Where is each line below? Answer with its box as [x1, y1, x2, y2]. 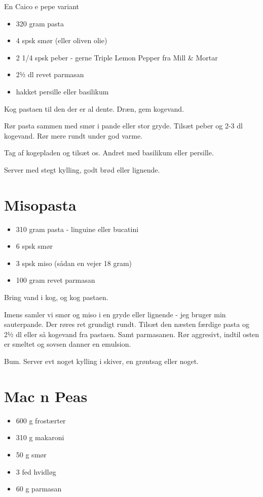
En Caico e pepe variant [4, 1, 80, 11]
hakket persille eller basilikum [16, 86, 109, 96]
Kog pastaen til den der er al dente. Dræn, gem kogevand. [4, 103, 184, 114]
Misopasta [4, 194, 77, 215]
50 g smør [16, 449, 47, 459]
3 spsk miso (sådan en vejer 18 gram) [16, 257, 132, 268]
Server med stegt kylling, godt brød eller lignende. [4, 164, 160, 175]
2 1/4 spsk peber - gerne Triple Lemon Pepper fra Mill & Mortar [16, 52, 218, 62]
